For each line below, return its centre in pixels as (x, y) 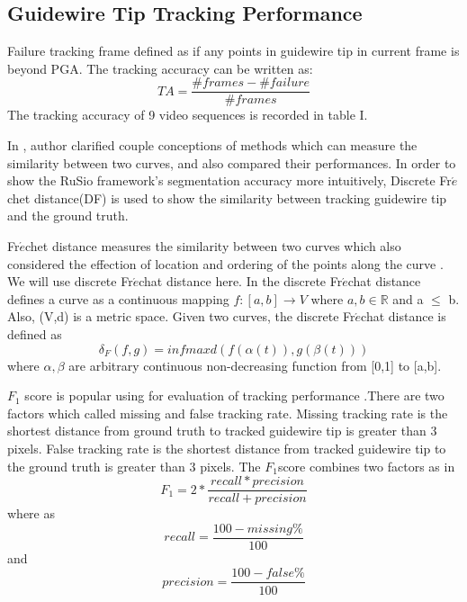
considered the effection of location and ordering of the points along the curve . (225, 263)
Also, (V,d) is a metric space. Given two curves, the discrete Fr (181, 316)
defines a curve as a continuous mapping (118, 298)
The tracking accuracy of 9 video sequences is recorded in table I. (188, 115)
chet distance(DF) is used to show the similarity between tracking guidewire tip (227, 198)
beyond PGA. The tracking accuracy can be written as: (160, 68)
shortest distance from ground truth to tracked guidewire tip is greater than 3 (222, 431)
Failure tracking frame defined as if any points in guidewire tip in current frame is (233, 51)
